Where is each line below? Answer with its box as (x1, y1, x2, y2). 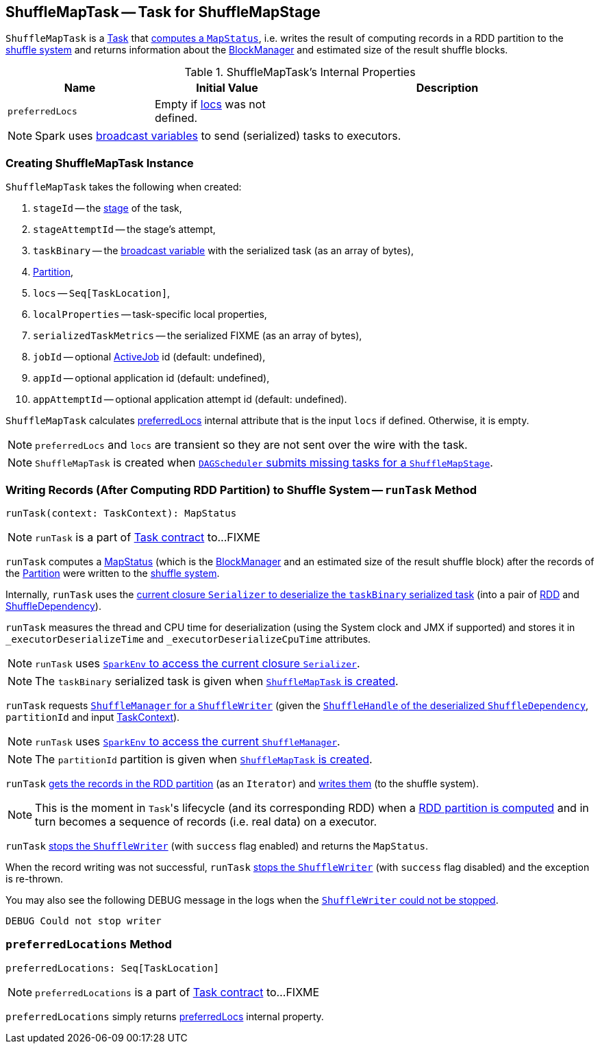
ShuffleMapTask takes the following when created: (5, 181, 242, 193)
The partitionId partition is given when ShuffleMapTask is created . (35, 752, 373, 766)
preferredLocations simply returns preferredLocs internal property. (5, 1010, 324, 1022)
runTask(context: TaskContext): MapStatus (5, 507, 237, 519)
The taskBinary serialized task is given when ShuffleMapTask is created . (35, 674, 399, 688)
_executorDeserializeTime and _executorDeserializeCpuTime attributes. (5, 632, 371, 645)
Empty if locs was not (155, 97, 266, 112)
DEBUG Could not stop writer (5, 915, 162, 926)
